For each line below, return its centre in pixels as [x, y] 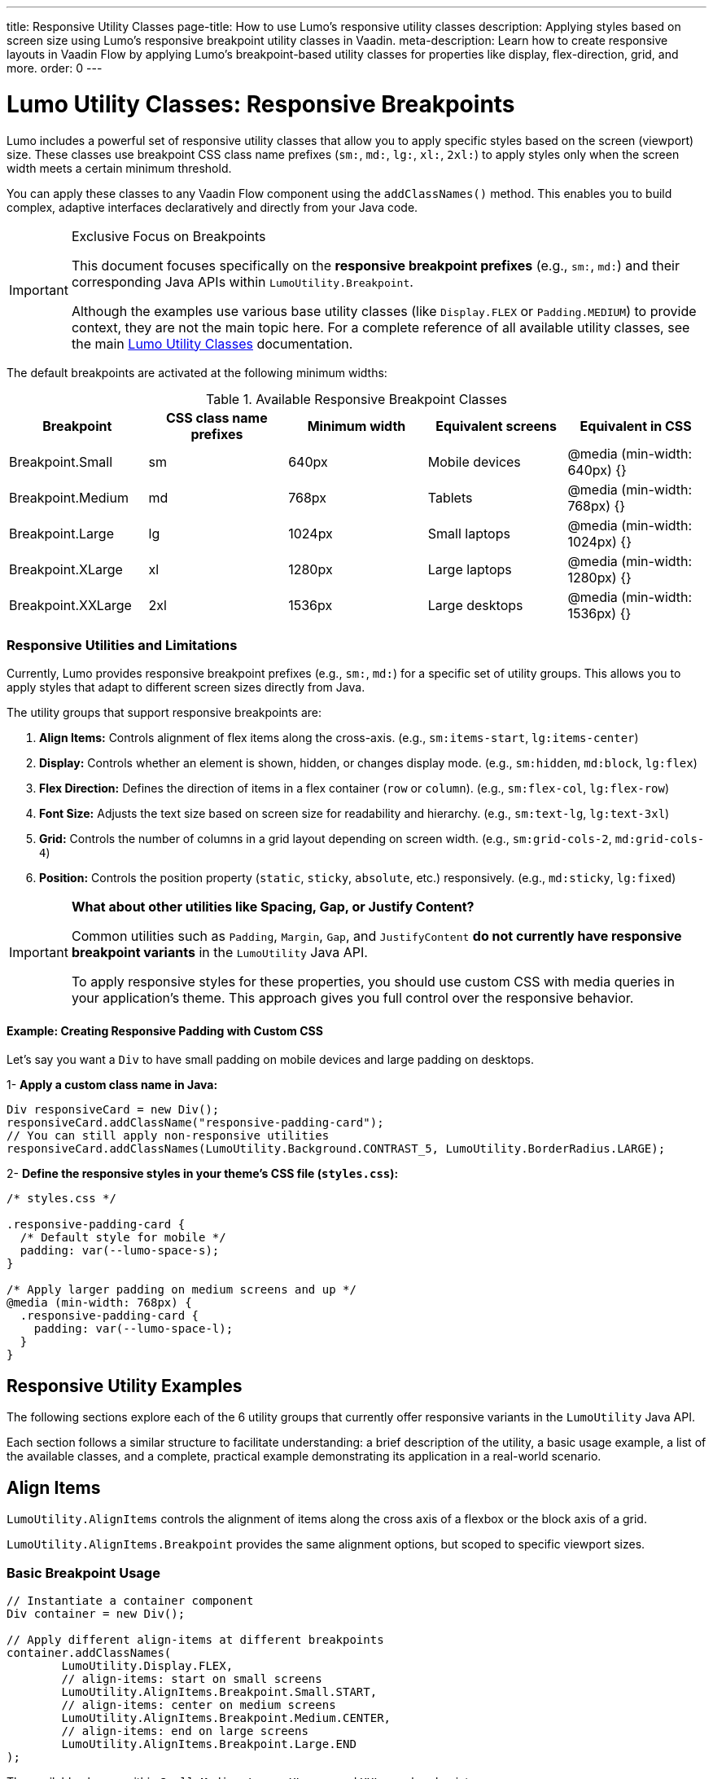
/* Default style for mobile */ [123, 1238]
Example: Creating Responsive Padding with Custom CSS [165, 1030]
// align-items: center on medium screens [199, 1704]
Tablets [450, 497]
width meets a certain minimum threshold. [119, 168]
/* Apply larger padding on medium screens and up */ [182, 1290]
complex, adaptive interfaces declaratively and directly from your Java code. [212, 207]
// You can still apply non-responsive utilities [168, 1136]
